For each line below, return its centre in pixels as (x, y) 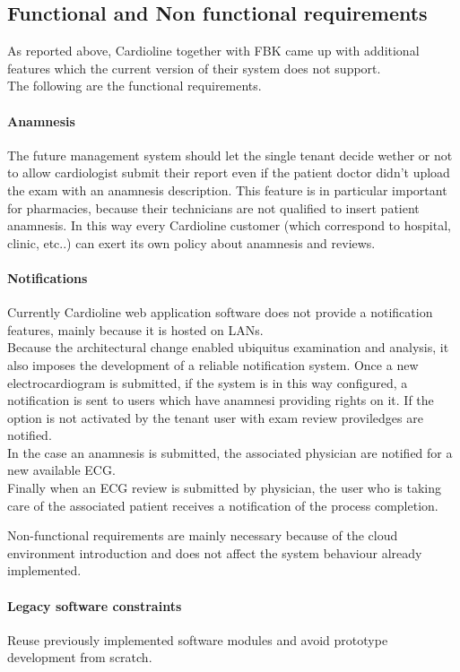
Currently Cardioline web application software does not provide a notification (220, 312)
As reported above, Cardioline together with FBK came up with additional (213, 51)
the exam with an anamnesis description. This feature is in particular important (227, 190)
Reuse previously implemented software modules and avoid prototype (198, 639)
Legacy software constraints (95, 605)
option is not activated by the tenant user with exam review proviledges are (215, 417)
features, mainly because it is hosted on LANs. (135, 329)
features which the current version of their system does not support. (194, 68)
